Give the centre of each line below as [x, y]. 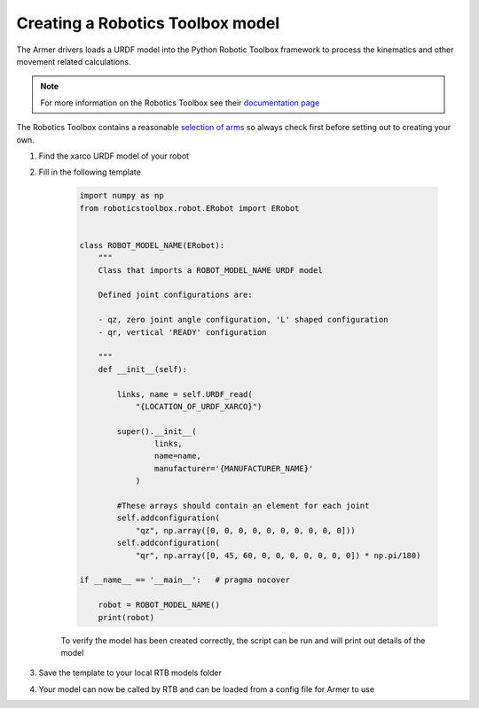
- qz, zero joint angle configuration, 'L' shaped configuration [243, 320]
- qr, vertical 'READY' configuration [182, 332]
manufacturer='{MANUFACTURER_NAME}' [234, 468]
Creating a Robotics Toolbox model [148, 23]
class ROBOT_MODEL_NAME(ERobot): [152, 245]
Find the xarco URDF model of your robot [114, 156]
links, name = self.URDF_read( [185, 394]
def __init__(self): [143, 369]
